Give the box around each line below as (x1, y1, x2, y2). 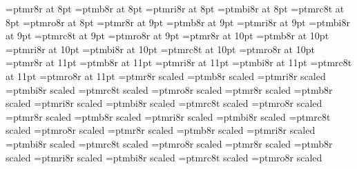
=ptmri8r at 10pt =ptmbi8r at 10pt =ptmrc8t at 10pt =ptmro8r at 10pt (6, 41, 315, 56)
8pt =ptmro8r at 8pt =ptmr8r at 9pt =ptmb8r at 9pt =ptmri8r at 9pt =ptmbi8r (6, 14, 350, 29)
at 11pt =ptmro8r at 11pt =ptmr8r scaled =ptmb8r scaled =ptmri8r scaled (6, 68, 326, 83)
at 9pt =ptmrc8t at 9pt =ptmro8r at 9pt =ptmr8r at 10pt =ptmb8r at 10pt (6, 28, 329, 43)
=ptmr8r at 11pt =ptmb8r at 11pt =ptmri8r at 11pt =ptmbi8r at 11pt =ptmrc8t (6, 55, 352, 70)
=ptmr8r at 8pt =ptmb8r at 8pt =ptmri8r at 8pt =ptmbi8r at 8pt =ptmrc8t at (6, 1, 345, 15)
